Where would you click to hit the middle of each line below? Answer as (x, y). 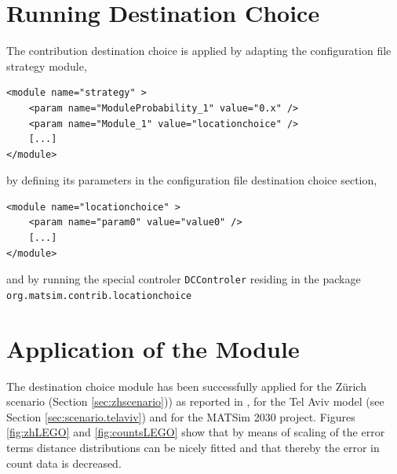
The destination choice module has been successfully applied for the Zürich (186, 386)
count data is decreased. (64, 463)
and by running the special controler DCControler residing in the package (184, 279)
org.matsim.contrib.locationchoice (99, 295)
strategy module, (47, 66)
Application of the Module (153, 348)
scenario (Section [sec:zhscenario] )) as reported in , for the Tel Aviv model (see (195, 401)
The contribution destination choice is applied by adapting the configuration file (199, 51)
